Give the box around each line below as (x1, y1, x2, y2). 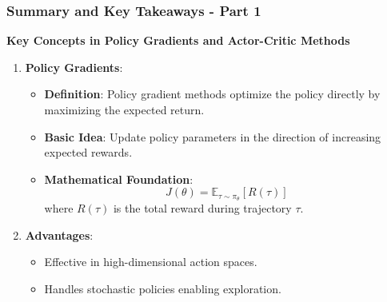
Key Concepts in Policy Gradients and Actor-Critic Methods (6, 32, 350, 49)
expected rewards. (44, 144, 133, 161)
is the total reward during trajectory (113, 200, 292, 217)
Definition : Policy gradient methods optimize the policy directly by (44, 85, 381, 102)
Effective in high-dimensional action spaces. (44, 253, 257, 270)
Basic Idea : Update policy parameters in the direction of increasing (44, 128, 381, 145)
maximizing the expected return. (44, 101, 205, 117)
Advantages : (25, 226, 94, 243)
